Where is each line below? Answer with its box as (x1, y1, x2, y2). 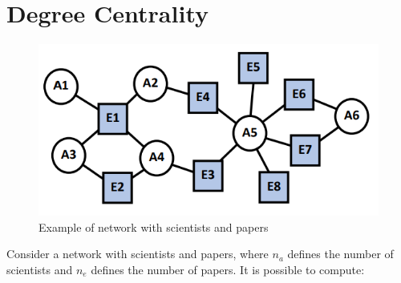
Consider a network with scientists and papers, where (6, 245, 269, 262)
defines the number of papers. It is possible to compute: (91, 261, 365, 277)
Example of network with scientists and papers (38, 218, 269, 235)
